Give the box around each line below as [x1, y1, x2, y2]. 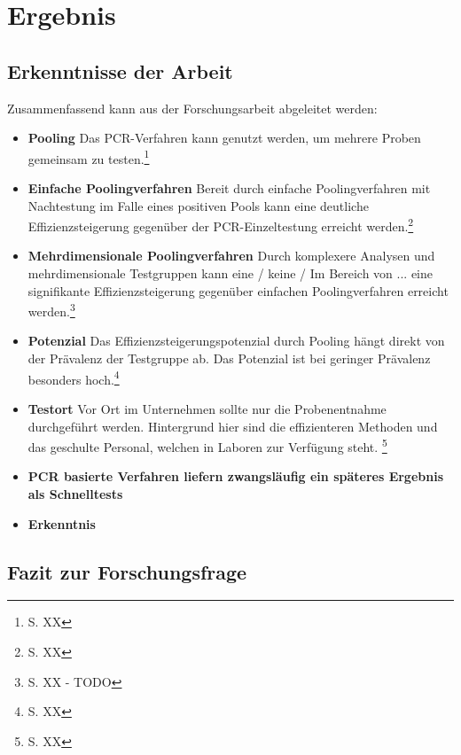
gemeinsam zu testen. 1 [27, 146, 150, 167]
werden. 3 [27, 300, 75, 320]
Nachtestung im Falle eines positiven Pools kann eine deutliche [27, 196, 369, 214]
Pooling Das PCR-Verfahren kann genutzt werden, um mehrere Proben [27, 128, 421, 147]
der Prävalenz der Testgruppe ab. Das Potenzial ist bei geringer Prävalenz [27, 349, 431, 368]
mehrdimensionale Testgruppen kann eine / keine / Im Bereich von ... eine [27, 264, 434, 283]
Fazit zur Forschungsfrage [7, 557, 247, 585]
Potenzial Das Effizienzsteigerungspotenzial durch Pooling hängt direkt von [27, 331, 445, 350]
